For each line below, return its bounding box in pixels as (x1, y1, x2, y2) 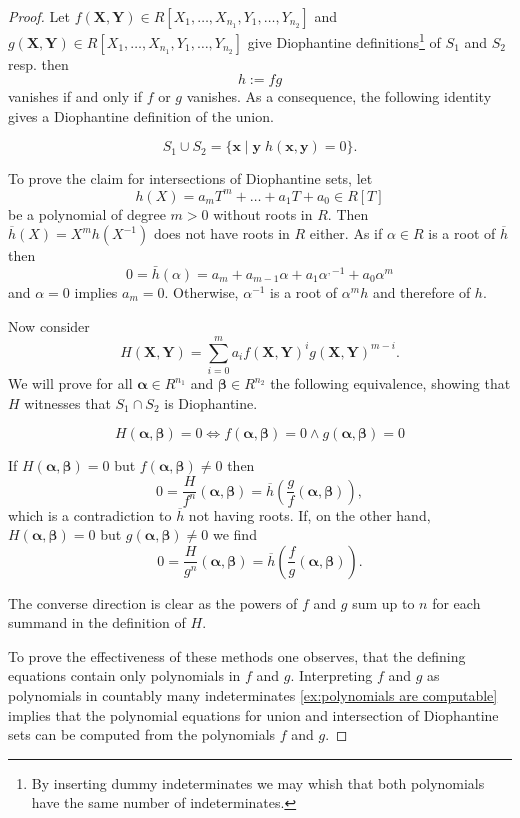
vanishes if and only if (8, 86, 142, 107)
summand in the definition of (8, 612, 186, 633)
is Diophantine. (164, 392, 258, 413)
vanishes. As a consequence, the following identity (186, 86, 492, 107)
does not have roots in (153, 223, 290, 244)
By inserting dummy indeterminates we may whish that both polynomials (31, 772, 485, 793)
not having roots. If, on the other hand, (188, 504, 431, 525)
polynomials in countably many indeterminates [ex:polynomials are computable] (8, 685, 498, 706)
